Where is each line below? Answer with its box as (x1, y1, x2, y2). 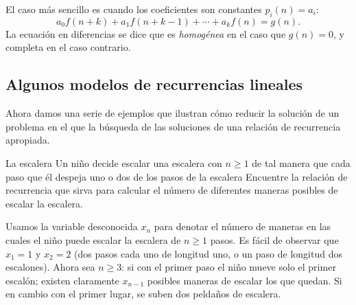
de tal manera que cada (252, 155, 351, 170)
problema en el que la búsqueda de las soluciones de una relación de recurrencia (5, 119, 341, 133)
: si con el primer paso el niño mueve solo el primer (121, 260, 336, 274)
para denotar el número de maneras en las (154, 219, 331, 234)
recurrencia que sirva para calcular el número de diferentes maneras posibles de (5, 183, 338, 197)
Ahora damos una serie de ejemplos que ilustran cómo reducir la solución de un (5, 106, 340, 120)
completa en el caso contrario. (5, 40, 131, 54)
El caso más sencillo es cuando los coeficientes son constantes (5, 2, 262, 16)
